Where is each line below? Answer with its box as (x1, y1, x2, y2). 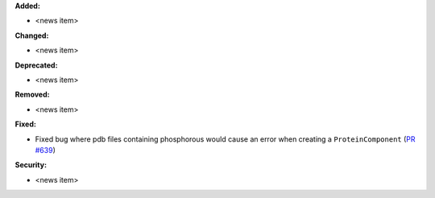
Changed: (14, 31, 49, 40)
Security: (14, 160, 48, 170)
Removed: (14, 89, 50, 100)
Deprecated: (14, 60, 58, 70)
